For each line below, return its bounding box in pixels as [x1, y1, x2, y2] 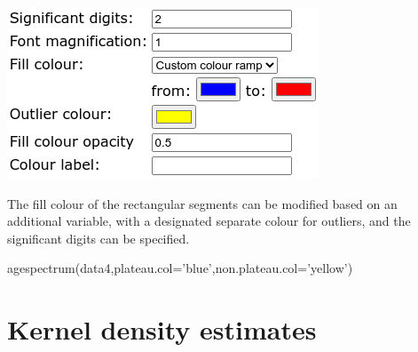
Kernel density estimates [7, 311, 317, 348]
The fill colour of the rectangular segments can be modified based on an [7, 194, 398, 212]
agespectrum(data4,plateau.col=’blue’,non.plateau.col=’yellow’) [7, 259, 353, 277]
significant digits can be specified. [7, 228, 190, 247]
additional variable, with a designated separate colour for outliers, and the [7, 212, 411, 230]
